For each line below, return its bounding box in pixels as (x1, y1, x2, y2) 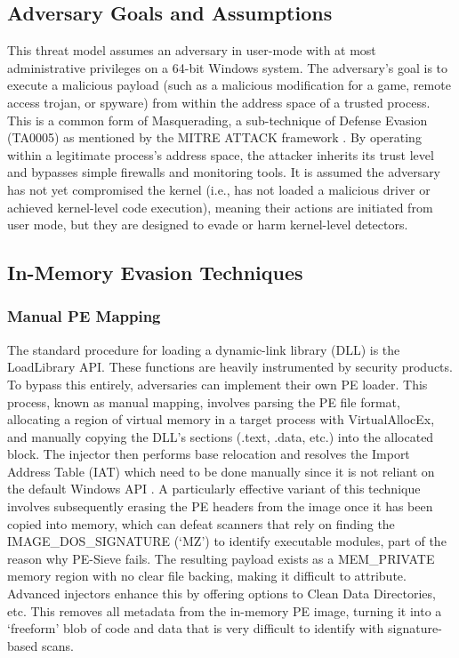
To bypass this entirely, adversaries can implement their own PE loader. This (7, 374, 428, 393)
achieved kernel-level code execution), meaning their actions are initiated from (7, 197, 433, 216)
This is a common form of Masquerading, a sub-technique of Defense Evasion (7, 110, 428, 129)
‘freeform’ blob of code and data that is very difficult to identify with (7, 619, 384, 638)
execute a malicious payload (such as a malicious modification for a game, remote (7, 76, 451, 94)
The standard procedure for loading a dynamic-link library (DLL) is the (7, 340, 400, 358)
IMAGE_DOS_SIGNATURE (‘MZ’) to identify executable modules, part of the (7, 532, 447, 550)
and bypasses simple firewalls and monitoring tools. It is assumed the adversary (7, 163, 441, 181)
